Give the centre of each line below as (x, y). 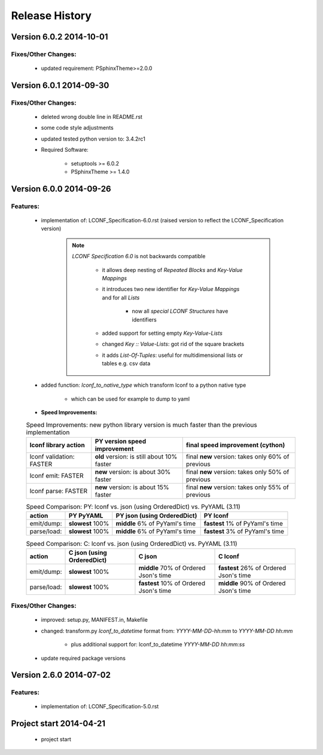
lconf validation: (52, 457)
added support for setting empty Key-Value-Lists (162, 333)
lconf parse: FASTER (59, 491)
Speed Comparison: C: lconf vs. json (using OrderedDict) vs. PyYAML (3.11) (132, 543)
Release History (51, 16)
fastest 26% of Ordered (252, 568)
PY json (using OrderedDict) (156, 516)
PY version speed (121, 441)
